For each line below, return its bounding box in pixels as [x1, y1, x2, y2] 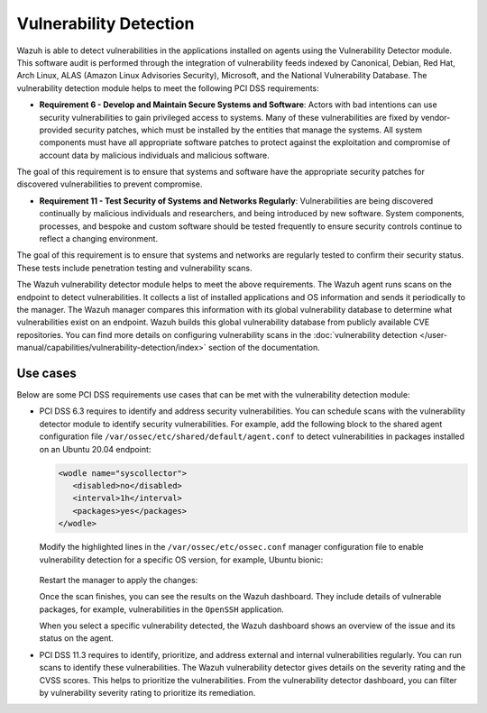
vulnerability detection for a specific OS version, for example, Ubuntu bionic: [39, 554, 324, 565]
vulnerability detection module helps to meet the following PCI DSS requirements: [16, 82, 319, 94]
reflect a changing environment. [39, 233, 158, 244]
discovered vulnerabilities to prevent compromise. [16, 178, 203, 189]
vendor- [420, 112, 451, 123]
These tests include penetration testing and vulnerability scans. [16, 262, 253, 273]
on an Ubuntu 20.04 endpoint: [39, 443, 152, 454]
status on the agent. [39, 633, 115, 644]
